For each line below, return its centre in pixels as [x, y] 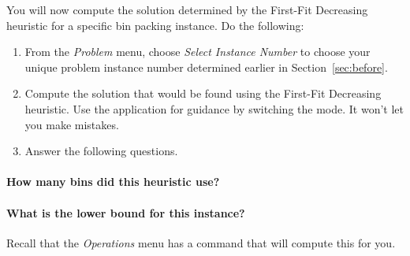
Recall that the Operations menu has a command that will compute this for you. [201, 242]
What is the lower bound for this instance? [126, 212]
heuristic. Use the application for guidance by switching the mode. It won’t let [214, 108]
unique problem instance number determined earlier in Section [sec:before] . [206, 67]
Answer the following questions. [101, 151]
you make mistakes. [72, 124]
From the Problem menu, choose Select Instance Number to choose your [198, 52]
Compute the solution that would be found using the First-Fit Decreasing [203, 93]
